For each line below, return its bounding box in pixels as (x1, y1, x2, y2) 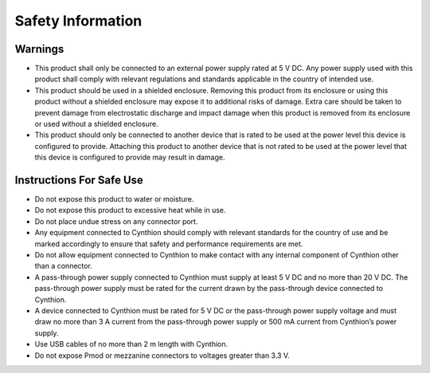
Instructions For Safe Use (14, 174, 143, 186)
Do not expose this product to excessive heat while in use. (34, 206, 226, 215)
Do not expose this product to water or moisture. (34, 194, 194, 204)
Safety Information (14, 12, 143, 29)
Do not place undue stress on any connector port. (34, 216, 198, 226)
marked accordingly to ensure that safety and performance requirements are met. (34, 239, 303, 249)
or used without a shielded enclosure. (34, 120, 158, 129)
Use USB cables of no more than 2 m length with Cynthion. (34, 340, 229, 349)
